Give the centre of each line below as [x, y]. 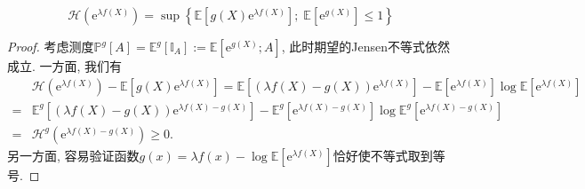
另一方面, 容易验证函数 [73, 155]
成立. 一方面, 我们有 [65, 66]
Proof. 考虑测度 [51, 46]
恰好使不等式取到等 [389, 155]
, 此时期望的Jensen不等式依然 [366, 46]
